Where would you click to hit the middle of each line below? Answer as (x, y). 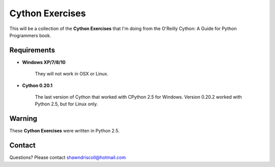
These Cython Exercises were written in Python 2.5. (64, 131)
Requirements (32, 50)
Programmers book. (30, 35)
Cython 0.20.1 (37, 85)
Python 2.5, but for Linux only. (66, 104)
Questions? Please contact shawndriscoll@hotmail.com (67, 157)
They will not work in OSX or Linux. (72, 74)
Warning (23, 119)
